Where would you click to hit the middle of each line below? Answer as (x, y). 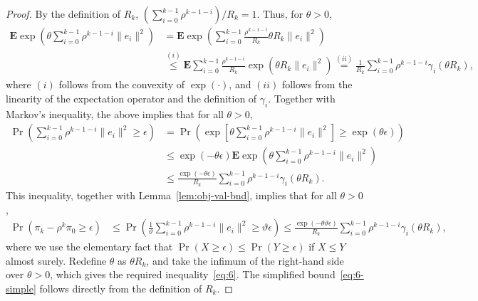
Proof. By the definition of (63, 14)
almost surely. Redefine (56, 260)
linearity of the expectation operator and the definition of (131, 98)
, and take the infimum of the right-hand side (245, 260)
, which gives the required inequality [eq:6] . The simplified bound (193, 274)
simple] (21, 288)
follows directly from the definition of (121, 288)
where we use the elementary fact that (89, 247)
